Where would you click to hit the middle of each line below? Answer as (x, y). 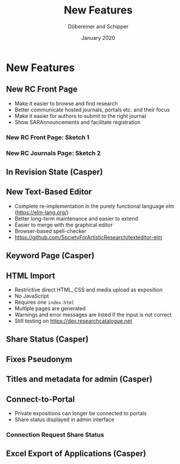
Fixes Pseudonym (39, 359)
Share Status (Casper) (47, 339)
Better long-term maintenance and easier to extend (76, 218)
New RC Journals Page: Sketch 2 (53, 153)
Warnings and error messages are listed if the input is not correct (93, 315)
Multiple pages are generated (50, 308)
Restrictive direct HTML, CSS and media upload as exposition (89, 290)
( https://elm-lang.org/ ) (41, 212)
